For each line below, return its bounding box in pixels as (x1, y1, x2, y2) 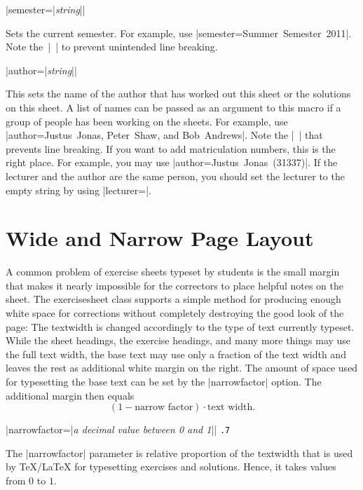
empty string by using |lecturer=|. (6, 182, 151, 197)
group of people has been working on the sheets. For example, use (6, 114, 288, 128)
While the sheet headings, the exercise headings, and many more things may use (6, 333, 351, 348)
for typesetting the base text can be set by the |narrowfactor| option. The (6, 374, 322, 388)
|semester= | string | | (6, 2, 85, 16)
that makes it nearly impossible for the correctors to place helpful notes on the (6, 278, 344, 292)
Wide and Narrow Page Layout (6, 224, 314, 252)
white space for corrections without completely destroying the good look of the (6, 306, 344, 320)
